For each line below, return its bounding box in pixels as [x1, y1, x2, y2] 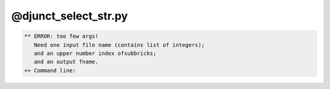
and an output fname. [34, 59, 99, 65]
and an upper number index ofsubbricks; [34, 49, 157, 57]
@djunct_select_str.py [11, 9, 128, 23]
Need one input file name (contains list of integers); [34, 41, 205, 48]
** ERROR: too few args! [24, 33, 99, 40]
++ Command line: [24, 67, 76, 74]
